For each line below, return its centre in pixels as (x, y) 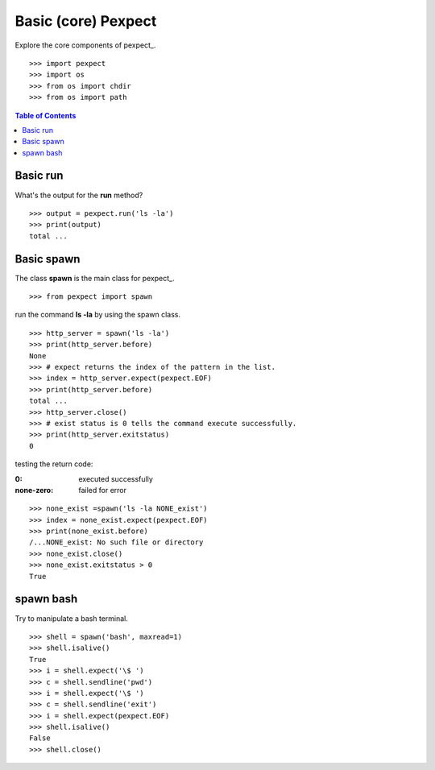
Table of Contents (46, 115)
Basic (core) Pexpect (86, 21)
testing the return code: (54, 464)
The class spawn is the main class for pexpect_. (95, 278)
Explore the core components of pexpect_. (85, 45)
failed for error (103, 490)
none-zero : (34, 490)
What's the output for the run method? (79, 195)
